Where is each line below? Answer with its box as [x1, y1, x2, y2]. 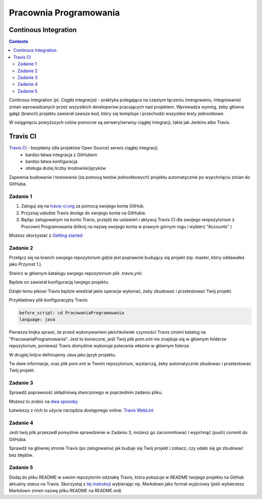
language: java [19, 317, 55, 322]
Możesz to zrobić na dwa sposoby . [9, 398, 79, 404]
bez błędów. [9, 452, 33, 458]
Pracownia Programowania [9, 7, 120, 18]
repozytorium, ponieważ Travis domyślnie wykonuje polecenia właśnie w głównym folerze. [9, 343, 190, 349]
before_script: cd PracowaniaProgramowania [19, 310, 125, 315]
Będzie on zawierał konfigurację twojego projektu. [9, 279, 109, 285]
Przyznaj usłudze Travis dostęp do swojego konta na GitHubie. [21, 210, 147, 216]
